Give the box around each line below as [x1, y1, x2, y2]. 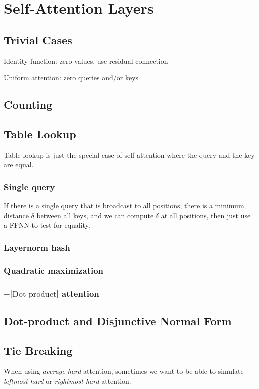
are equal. [4, 159, 34, 170]
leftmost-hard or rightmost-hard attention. [4, 376, 131, 386]
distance [4, 210, 29, 220]
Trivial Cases [4, 32, 72, 47]
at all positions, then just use [161, 210, 251, 220]
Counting [4, 97, 53, 112]
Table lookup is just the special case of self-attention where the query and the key [4, 149, 255, 160]
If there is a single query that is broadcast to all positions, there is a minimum [4, 200, 244, 211]
